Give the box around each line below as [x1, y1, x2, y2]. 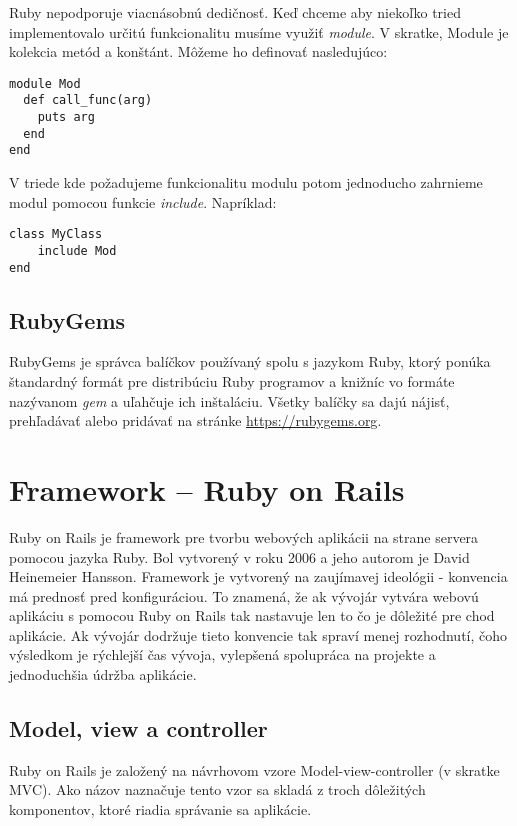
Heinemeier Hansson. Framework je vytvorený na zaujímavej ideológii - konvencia [9, 566, 508, 587]
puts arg [37, 110, 95, 125]
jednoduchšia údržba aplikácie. [9, 664, 197, 685]
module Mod [9, 76, 81, 91]
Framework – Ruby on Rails [9, 468, 405, 509]
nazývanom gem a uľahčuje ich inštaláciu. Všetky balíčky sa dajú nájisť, [9, 390, 450, 411]
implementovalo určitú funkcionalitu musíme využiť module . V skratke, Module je [9, 21, 509, 42]
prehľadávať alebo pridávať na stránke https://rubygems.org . [9, 410, 382, 431]
